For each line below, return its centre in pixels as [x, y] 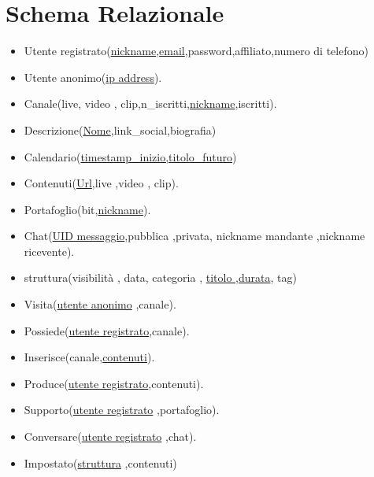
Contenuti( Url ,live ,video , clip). [101, 183]
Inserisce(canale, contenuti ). [89, 357]
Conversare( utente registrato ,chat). [110, 436]
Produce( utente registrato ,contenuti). [114, 383]
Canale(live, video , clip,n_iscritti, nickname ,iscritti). [150, 104]
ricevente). [49, 251]
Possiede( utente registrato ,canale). [107, 330]
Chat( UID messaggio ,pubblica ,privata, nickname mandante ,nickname [194, 236]
